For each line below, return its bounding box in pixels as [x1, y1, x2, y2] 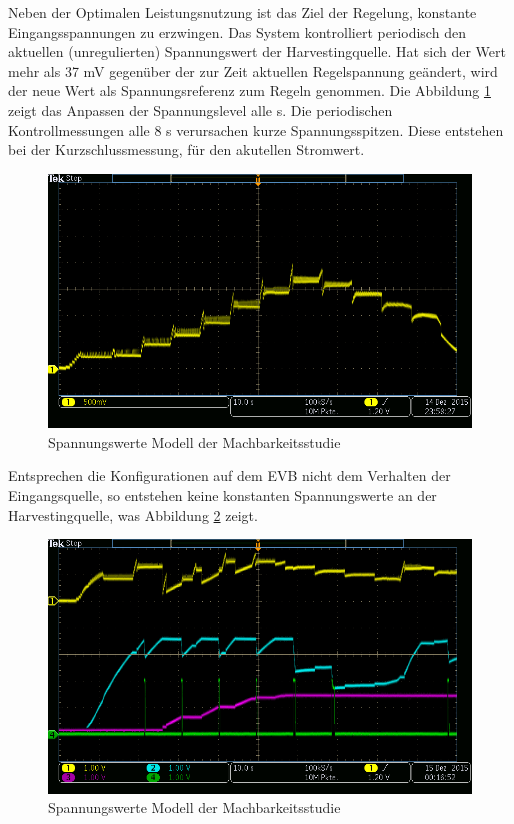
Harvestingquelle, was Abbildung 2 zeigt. [8, 504, 258, 525]
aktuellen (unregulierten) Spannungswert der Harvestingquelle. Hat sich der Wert [8, 41, 506, 62]
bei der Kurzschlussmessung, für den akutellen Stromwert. [8, 139, 365, 160]
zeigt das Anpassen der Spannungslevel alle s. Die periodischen [8, 99, 393, 120]
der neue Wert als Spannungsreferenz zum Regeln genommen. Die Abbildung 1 [8, 80, 491, 101]
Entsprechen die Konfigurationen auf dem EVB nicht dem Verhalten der [8, 465, 451, 486]
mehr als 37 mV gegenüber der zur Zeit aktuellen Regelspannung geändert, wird [8, 60, 498, 81]
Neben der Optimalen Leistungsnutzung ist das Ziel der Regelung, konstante [8, 2, 477, 22]
